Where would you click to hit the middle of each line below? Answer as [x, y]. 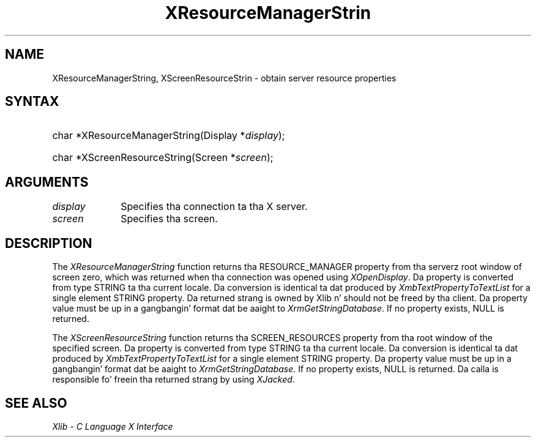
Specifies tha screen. [169, 219]
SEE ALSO [36, 403]
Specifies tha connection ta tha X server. [214, 207]
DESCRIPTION [49, 243]
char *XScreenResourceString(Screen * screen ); [163, 158]
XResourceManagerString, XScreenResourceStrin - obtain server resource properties [224, 78]
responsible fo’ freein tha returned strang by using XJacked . [173, 380]
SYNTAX [32, 102]
